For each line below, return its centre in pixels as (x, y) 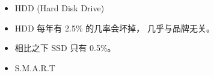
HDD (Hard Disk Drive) (60, 8)
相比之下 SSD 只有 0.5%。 (65, 48)
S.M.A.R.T (35, 67)
